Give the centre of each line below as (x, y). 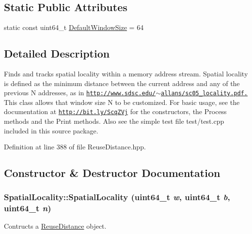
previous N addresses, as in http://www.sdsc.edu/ (80, 93)
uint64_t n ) (28, 208)
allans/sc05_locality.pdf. (205, 94)
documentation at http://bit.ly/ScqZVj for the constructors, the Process (115, 111)
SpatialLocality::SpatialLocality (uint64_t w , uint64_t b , (117, 197)
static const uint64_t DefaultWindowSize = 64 (74, 27)
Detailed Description (57, 53)
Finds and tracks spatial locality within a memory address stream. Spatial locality (126, 73)
